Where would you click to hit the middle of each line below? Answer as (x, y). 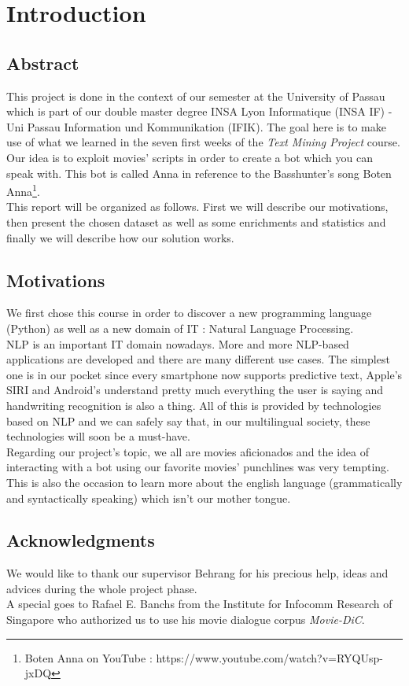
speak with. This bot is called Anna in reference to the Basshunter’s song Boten (199, 173)
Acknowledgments (81, 540)
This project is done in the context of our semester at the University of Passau (196, 96)
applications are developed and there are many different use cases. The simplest (198, 359)
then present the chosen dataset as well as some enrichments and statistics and (196, 221)
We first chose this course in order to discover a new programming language (189, 313)
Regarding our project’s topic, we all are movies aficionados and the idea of (188, 451)
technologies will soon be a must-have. (98, 436)
